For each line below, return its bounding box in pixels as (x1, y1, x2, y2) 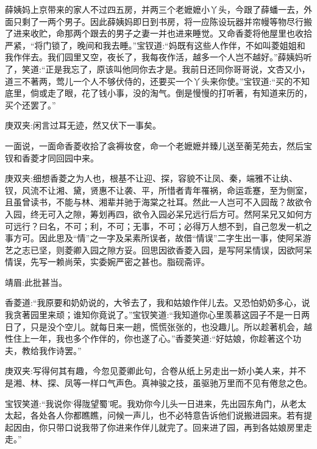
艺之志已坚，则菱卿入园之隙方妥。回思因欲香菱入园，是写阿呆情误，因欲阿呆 (5, 243, 312, 256)
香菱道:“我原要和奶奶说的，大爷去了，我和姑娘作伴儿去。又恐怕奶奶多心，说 (5, 296, 310, 309)
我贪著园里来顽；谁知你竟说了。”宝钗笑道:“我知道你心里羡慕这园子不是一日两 (5, 308, 310, 321)
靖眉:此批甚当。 (5, 275, 67, 288)
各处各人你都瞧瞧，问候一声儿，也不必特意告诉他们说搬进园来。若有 (30, 409, 304, 422)
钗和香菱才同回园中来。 (5, 151, 99, 164)
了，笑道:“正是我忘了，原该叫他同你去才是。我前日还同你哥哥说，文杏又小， (5, 62, 310, 75)
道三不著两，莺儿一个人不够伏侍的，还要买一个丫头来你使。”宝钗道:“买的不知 (5, 74, 310, 87)
